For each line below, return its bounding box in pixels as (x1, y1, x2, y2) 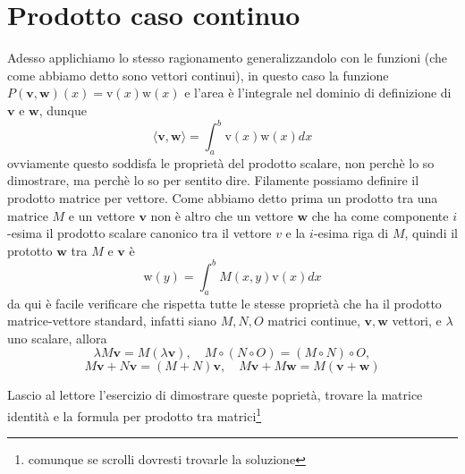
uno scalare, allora (7, 328, 107, 347)
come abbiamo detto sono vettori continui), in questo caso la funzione (7, 65, 389, 84)
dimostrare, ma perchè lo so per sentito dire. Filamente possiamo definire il (7, 171, 419, 190)
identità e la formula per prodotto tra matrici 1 (7, 404, 262, 425)
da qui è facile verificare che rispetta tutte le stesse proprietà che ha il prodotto (7, 293, 442, 312)
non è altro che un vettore (150, 206, 293, 224)
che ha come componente (311, 206, 449, 224)
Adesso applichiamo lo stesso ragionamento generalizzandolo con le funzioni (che (7, 48, 447, 67)
